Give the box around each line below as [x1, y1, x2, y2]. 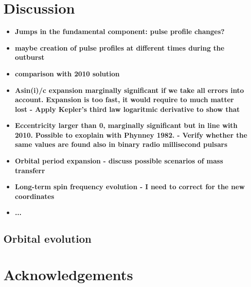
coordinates [15, 191, 54, 201]
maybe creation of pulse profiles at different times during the [15, 42, 225, 53]
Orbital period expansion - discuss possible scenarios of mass [15, 156, 223, 166]
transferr [15, 165, 45, 175]
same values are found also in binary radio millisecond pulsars [15, 139, 228, 149]
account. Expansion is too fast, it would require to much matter [15, 94, 234, 105]
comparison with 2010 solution [15, 68, 120, 78]
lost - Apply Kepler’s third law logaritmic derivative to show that [15, 104, 240, 114]
